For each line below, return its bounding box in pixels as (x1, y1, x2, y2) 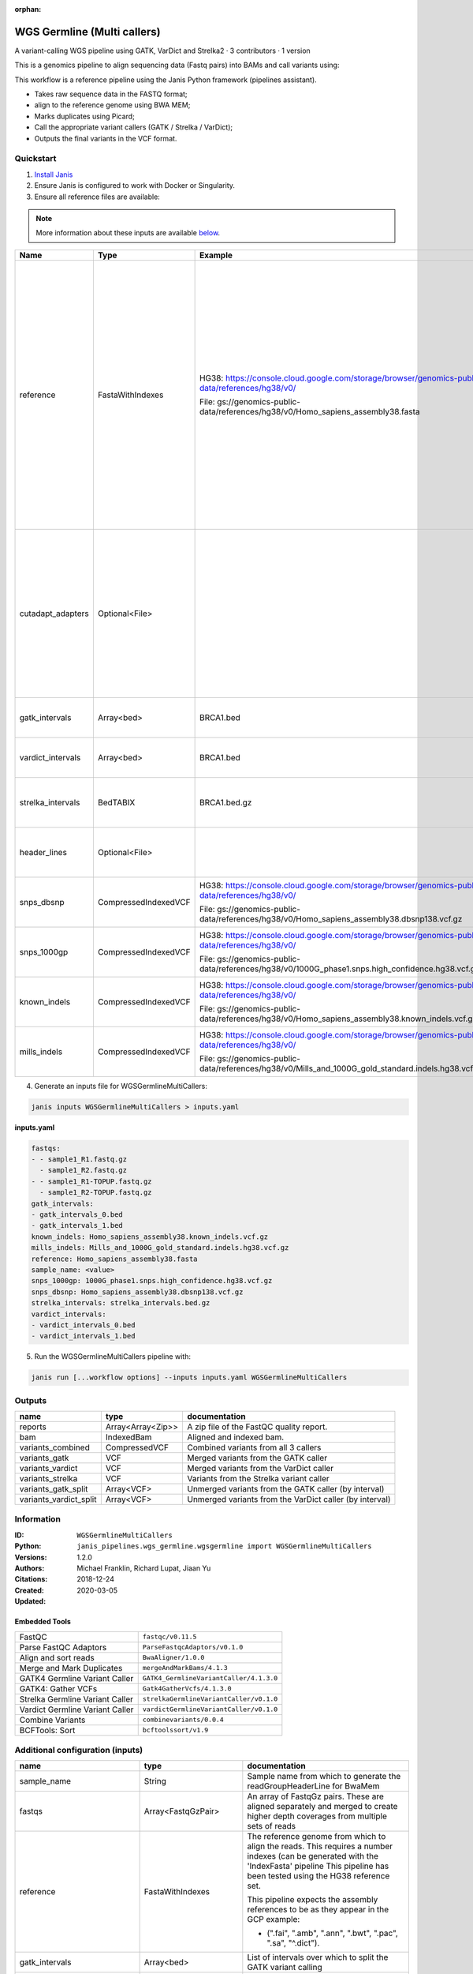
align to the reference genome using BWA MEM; (34, 100, 191, 110)
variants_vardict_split (19, 1494, 97, 1505)
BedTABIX (97, 797, 136, 808)
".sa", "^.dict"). (266, 1938, 320, 1949)
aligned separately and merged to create (247, 1801, 398, 1812)
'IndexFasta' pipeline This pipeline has (247, 1860, 389, 1871)
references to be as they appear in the (247, 1904, 389, 1915)
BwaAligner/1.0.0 (142, 1653, 205, 1662)
